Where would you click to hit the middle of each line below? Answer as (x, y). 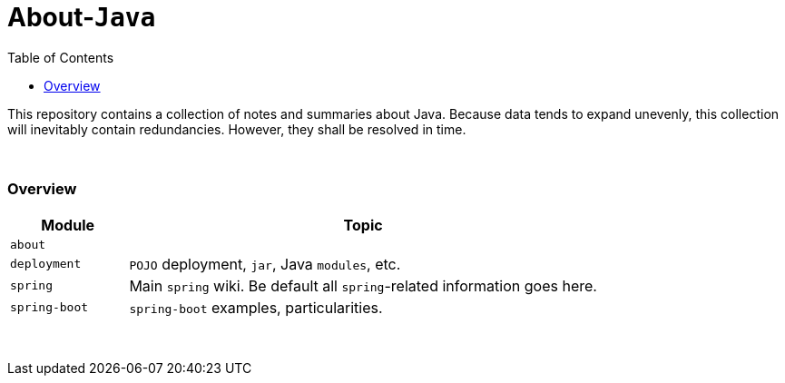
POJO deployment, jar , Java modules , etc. (265, 264)
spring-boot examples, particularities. (256, 307)
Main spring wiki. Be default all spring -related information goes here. (363, 285)
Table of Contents (61, 57)
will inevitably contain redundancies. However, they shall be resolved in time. (237, 129)
